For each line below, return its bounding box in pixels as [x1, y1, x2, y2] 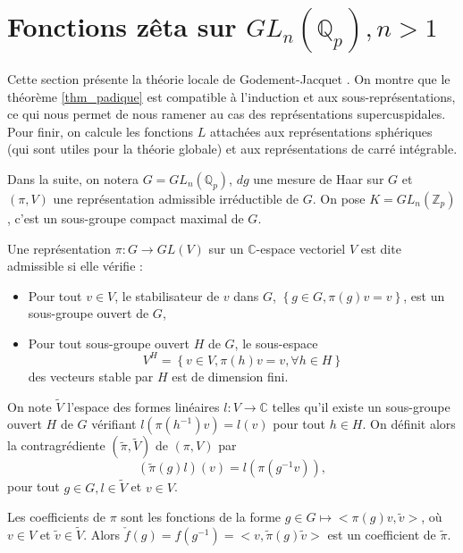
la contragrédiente [7, 436, 105, 455]
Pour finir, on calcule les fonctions [7, 121, 194, 140]
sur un [208, 239, 244, 257]
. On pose [312, 189, 366, 207]
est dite [360, 239, 401, 257]
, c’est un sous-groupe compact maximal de [7, 208, 244, 227]
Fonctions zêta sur [7, 8, 237, 45]
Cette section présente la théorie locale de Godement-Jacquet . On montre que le [7, 69, 450, 88]
